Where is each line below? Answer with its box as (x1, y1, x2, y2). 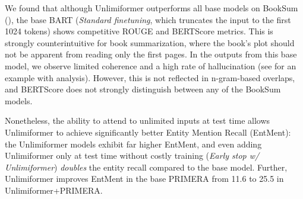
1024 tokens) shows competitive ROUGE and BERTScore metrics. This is (5, 25, 273, 37)
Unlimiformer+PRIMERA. (5, 184, 103, 196)
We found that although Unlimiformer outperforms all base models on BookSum (5, 2, 298, 14)
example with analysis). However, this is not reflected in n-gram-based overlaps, (5, 71, 295, 84)
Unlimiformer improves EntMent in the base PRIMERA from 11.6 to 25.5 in (5, 172, 284, 185)
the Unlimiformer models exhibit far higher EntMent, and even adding (5, 137, 262, 150)
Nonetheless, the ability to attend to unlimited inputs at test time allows (5, 114, 270, 127)
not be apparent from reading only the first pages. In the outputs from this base (5, 48, 297, 60)
